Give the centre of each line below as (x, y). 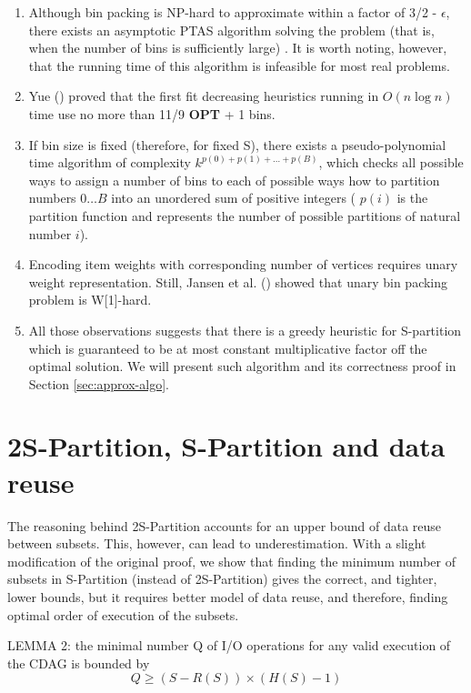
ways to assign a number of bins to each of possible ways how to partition (234, 180)
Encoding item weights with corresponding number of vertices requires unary (243, 264)
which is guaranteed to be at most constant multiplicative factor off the (228, 348)
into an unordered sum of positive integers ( (234, 198)
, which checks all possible (391, 162)
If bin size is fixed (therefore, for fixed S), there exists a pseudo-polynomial (237, 144)
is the (412, 198)
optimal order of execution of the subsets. (123, 614)
